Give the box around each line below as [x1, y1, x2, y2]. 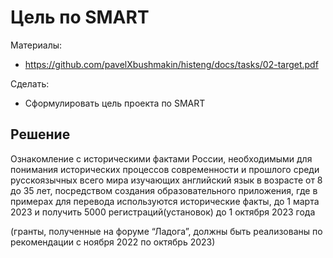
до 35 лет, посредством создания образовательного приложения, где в [10, 184, 318, 196]
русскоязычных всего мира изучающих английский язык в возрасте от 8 [10, 174, 323, 186]
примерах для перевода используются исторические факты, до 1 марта [10, 195, 320, 207]
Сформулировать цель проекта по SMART [24, 97, 206, 109]
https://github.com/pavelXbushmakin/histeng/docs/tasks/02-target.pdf [24, 58, 319, 70]
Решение [10, 126, 71, 143]
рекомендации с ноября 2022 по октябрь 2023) [10, 236, 216, 248]
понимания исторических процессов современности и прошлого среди [10, 163, 320, 175]
